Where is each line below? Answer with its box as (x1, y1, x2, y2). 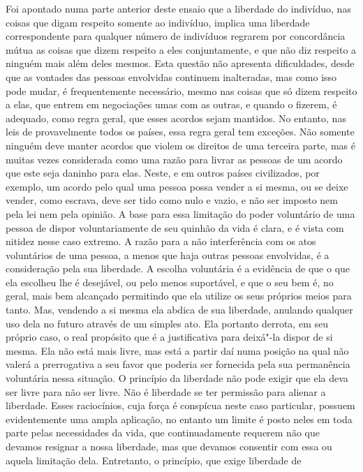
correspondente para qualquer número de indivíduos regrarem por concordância (6, 29, 346, 43)
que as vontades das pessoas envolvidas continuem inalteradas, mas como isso (6, 69, 337, 84)
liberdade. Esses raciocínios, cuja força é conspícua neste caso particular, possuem (6, 398, 355, 413)
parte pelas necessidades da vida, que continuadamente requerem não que (6, 425, 320, 440)
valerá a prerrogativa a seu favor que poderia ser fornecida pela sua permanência (6, 357, 350, 371)
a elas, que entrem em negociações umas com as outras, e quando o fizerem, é (6, 97, 337, 112)
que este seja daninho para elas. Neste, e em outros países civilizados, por (6, 165, 320, 180)
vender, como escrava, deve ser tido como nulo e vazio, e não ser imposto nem (6, 193, 338, 207)
